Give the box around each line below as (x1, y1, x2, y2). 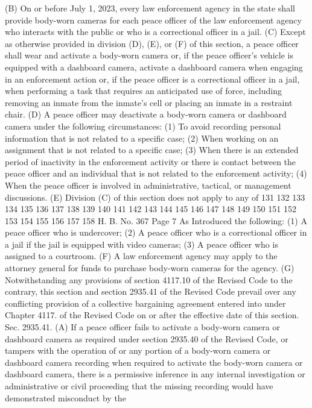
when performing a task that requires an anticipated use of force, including (5, 84, 282, 97)
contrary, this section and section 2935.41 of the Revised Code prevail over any (5, 285, 296, 298)
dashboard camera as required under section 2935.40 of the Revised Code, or (5, 332, 288, 345)
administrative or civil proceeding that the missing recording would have (5, 380, 273, 392)
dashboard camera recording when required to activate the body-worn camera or (5, 356, 303, 368)
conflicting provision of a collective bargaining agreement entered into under (5, 297, 286, 309)
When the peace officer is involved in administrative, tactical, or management (5, 178, 291, 191)
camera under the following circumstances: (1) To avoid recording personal (5, 119, 281, 132)
